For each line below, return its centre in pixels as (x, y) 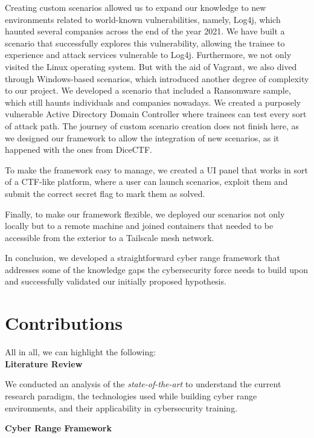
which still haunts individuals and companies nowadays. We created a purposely (153, 102)
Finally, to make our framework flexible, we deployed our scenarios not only (145, 214)
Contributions (64, 323)
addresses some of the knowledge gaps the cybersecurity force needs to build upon (156, 269)
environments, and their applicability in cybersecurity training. (121, 407)
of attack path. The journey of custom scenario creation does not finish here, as (152, 125)
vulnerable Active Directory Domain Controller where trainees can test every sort (156, 114)
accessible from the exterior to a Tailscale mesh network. (110, 237)
